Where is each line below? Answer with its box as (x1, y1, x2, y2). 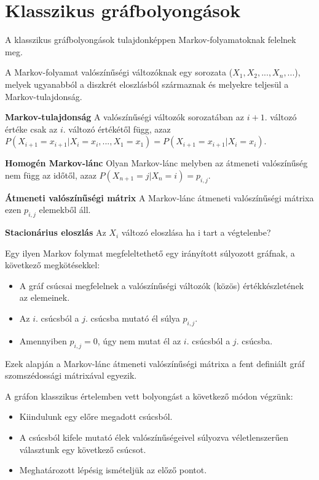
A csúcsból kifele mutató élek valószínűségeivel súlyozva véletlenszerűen (19, 431, 288, 443)
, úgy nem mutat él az (97, 334, 181, 347)
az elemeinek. (19, 291, 70, 304)
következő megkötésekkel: (5, 258, 100, 271)
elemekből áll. (39, 203, 91, 216)
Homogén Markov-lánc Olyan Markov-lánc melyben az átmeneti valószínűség (5, 157, 308, 169)
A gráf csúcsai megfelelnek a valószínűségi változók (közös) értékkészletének (19, 279, 304, 292)
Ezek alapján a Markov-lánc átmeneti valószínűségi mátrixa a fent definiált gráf (5, 357, 305, 370)
